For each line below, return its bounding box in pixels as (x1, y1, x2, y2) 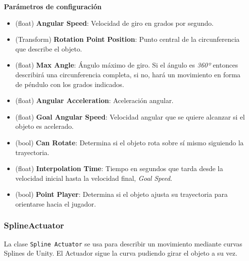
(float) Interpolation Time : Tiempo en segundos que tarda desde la (15, 163, 223, 174)
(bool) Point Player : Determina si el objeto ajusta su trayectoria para (15, 189, 228, 199)
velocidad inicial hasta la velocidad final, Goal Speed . (15, 173, 172, 183)
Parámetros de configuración (4, 1, 102, 11)
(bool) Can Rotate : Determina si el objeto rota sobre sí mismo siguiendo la (15, 137, 244, 147)
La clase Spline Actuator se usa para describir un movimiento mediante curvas (4, 238, 243, 248)
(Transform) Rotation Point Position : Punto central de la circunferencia (15, 34, 240, 44)
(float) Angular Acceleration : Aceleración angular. (15, 95, 174, 105)
